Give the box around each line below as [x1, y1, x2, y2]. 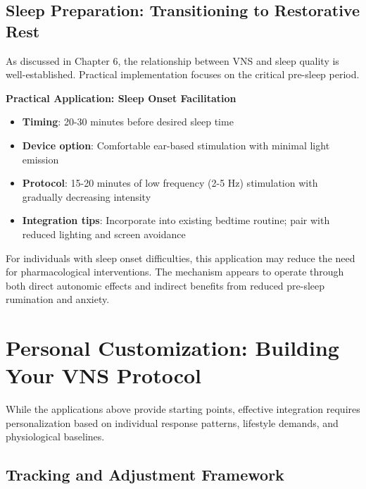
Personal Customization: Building [6, 333, 339, 362]
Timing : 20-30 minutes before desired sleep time [22, 114, 234, 129]
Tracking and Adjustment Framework [6, 464, 284, 485]
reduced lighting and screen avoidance [22, 226, 186, 241]
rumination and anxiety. [6, 292, 110, 307]
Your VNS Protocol [6, 361, 202, 390]
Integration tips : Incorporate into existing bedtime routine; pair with [22, 213, 330, 228]
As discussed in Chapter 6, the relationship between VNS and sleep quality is [6, 53, 339, 68]
